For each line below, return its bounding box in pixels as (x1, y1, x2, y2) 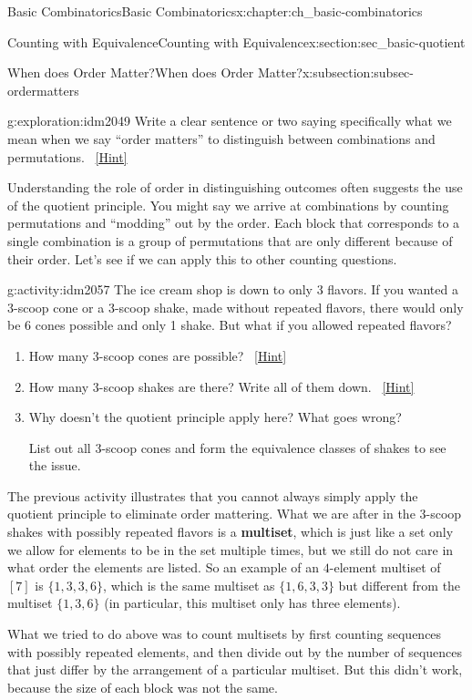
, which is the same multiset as (103, 575, 275, 594)
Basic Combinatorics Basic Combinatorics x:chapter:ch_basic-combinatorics (7, 2, 423, 20)
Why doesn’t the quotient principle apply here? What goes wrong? (28, 407, 402, 427)
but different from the (338, 575, 461, 594)
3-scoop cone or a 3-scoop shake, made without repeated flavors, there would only (7, 297, 464, 316)
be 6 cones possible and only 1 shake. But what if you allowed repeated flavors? (7, 315, 452, 335)
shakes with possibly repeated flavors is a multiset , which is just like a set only (7, 522, 454, 541)
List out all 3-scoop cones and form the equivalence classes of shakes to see (28, 437, 446, 457)
